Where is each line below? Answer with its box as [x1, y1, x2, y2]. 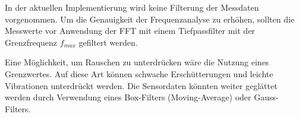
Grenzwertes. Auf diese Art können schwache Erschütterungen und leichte [5, 67, 273, 80]
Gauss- [254, 91, 279, 103]
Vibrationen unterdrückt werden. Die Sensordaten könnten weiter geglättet [5, 79, 278, 91]
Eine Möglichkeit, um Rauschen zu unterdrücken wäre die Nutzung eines [5, 56, 269, 68]
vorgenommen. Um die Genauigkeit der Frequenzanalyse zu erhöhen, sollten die [5, 12, 295, 25]
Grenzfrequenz [5, 36, 58, 48]
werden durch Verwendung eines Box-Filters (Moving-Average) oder [5, 91, 251, 103]
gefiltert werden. [78, 36, 138, 48]
